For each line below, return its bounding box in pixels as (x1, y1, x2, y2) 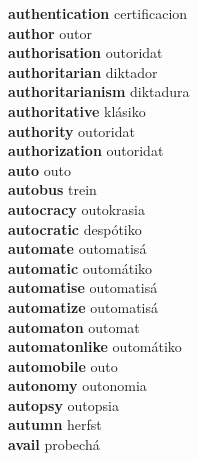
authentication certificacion (8, 3, 188, 23)
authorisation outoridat (8, 42, 163, 63)
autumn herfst (8, 414, 102, 435)
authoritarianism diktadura (8, 81, 190, 102)
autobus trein (8, 179, 97, 200)
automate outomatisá (8, 238, 147, 259)
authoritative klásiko (8, 100, 146, 121)
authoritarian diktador (8, 61, 158, 82)
